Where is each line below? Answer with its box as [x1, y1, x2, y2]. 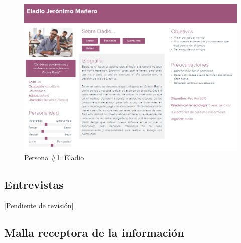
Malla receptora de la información [4, 225, 184, 240]
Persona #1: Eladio [24, 152, 84, 163]
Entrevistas [4, 177, 64, 192]
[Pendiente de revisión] [4, 200, 74, 211]
